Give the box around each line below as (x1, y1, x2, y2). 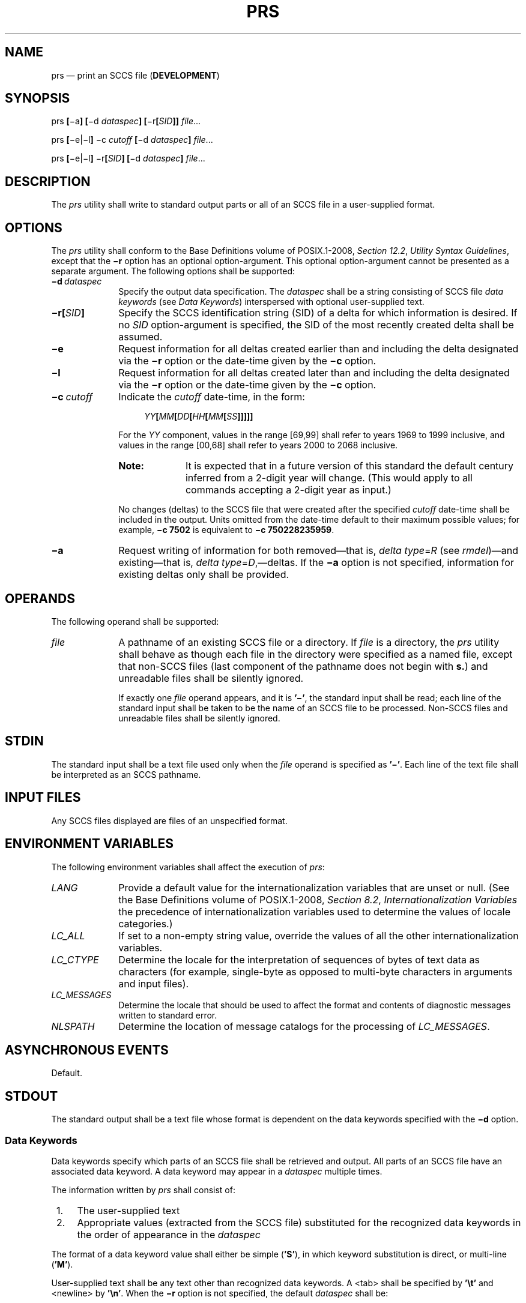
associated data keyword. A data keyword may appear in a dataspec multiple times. (51, 1166, 382, 1176)
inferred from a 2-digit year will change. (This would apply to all (185, 472, 473, 484)
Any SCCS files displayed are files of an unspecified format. (51, 815, 288, 826)
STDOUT (5, 1088, 58, 1104)
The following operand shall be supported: (51, 616, 219, 627)
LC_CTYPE (51, 953, 99, 966)
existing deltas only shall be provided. (118, 568, 289, 581)
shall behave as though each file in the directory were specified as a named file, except (118, 648, 513, 660)
